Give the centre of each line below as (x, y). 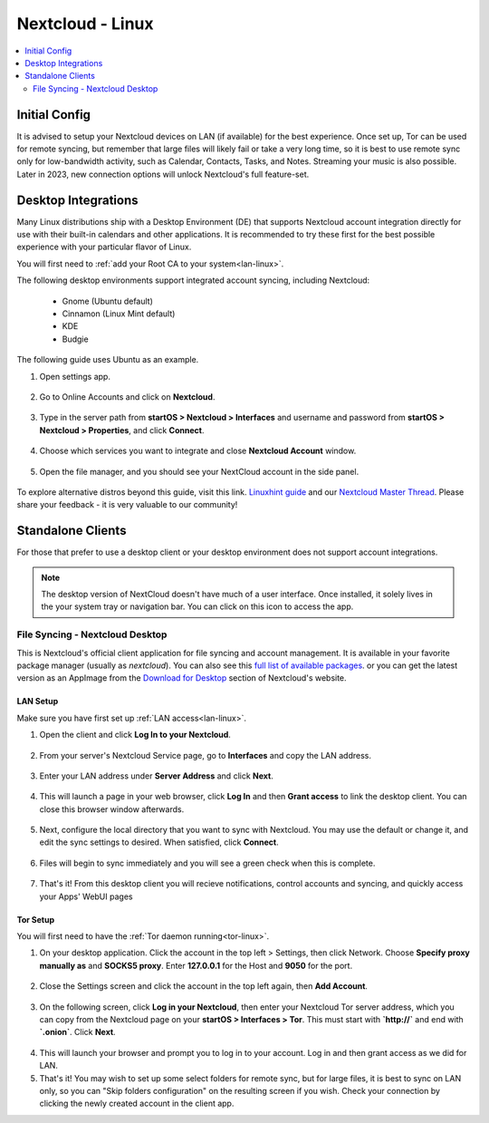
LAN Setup (38, 702)
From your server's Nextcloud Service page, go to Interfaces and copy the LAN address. (205, 755)
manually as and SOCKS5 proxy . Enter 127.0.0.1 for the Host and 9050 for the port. (196, 965)
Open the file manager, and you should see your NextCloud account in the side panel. (199, 471)
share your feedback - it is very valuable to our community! (127, 505)
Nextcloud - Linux (85, 24)
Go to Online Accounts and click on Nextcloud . (127, 397)
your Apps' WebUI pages (86, 896)
